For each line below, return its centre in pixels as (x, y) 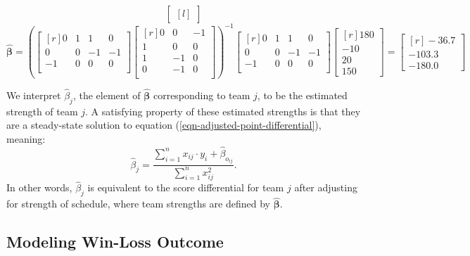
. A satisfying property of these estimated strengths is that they (223, 111)
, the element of (107, 95)
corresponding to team (202, 95)
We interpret (34, 95)
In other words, (39, 187)
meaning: (26, 138)
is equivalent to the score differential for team (186, 187)
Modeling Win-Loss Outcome (115, 242)
